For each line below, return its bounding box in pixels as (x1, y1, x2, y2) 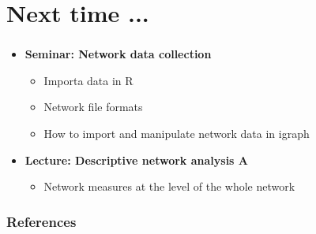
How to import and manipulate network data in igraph (43, 125, 310, 142)
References (6, 211, 77, 231)
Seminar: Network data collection (24, 46, 212, 62)
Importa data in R (43, 72, 134, 88)
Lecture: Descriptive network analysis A (24, 151, 248, 168)
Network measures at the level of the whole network (43, 178, 295, 195)
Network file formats (43, 98, 143, 115)
